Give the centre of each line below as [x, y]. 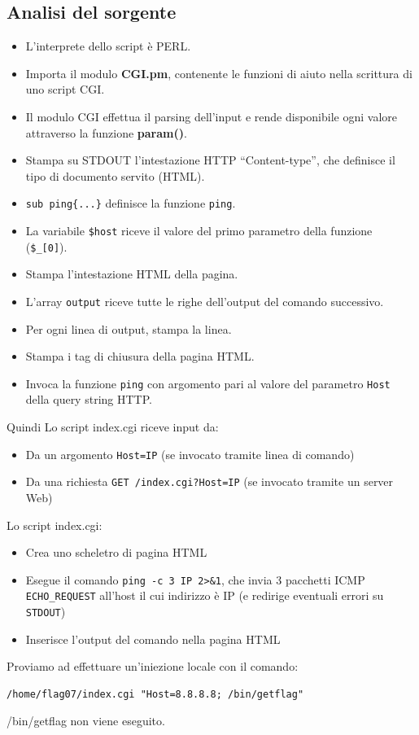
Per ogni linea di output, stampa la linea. [129, 328]
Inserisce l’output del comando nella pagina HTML [153, 639]
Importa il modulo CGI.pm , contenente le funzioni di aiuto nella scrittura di [219, 73]
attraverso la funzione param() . [106, 132]
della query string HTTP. [89, 399]
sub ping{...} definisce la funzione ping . [131, 203]
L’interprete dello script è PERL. [108, 46]
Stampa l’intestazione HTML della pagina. [132, 274]
